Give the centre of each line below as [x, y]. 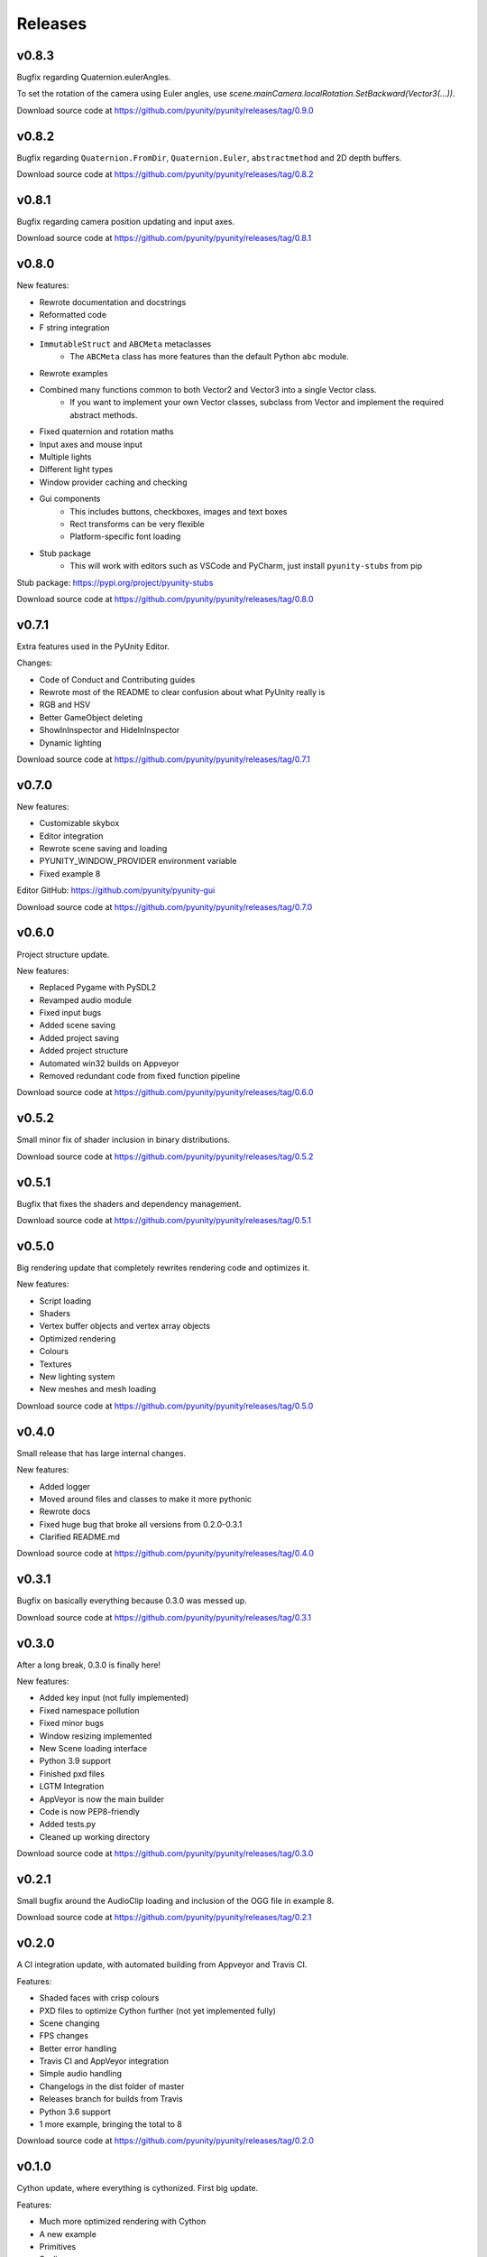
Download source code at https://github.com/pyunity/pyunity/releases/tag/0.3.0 [165, 1853]
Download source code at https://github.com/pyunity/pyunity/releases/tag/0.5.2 [165, 1156]
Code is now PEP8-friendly [89, 1811]
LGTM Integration [72, 1787]
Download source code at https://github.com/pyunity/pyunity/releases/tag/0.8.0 [165, 599]
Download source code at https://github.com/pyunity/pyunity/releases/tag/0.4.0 [165, 1554]
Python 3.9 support [75, 1761]
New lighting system [77, 1377]
